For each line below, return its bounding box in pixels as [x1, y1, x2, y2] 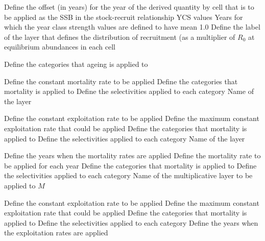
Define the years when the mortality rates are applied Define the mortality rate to [4, 150, 261, 161]
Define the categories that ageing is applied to [4, 58, 148, 69]
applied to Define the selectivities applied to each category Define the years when [4, 217, 258, 228]
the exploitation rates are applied [4, 227, 108, 238]
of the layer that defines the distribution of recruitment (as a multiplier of [4, 31, 235, 42]
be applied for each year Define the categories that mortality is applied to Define [4, 160, 257, 171]
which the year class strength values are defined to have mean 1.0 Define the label [4, 21, 260, 32]
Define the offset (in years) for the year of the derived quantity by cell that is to [4, 2, 254, 12]
